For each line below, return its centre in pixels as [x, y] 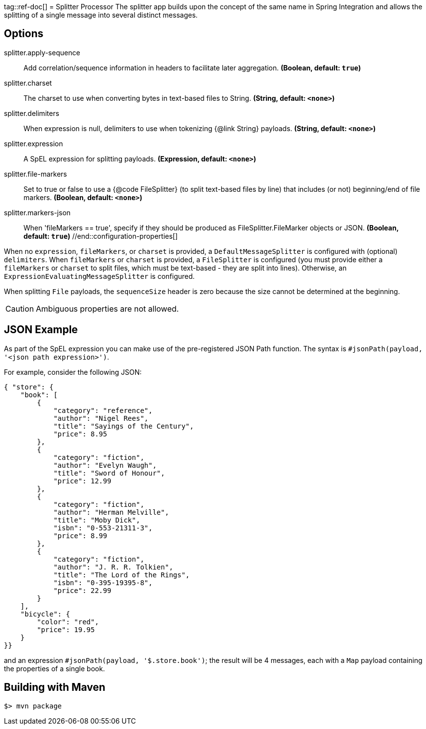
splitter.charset [28, 83]
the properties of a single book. [55, 668]
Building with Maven [55, 687]
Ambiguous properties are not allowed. [107, 308]
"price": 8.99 [80, 535]
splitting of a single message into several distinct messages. [101, 15]
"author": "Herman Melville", [111, 512]
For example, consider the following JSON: [73, 372]
